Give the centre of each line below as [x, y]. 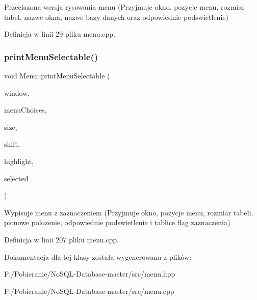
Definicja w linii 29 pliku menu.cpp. [60, 34]
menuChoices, [25, 110]
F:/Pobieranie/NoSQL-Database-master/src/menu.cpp [89, 291]
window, [17, 92]
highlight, [19, 161]
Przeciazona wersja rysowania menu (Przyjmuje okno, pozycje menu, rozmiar [124, 7]
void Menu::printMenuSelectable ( [57, 75]
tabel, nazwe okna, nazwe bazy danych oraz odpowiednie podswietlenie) [116, 17]
